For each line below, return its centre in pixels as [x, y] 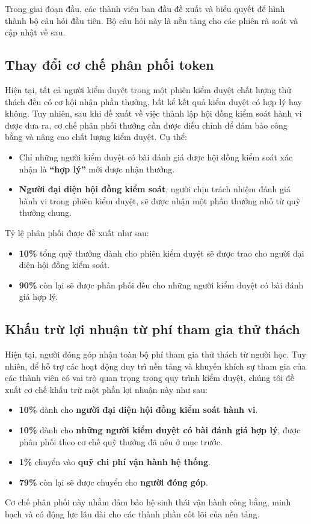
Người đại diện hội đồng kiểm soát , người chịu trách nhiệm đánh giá [155, 189]
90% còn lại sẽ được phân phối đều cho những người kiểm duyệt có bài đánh [161, 285]
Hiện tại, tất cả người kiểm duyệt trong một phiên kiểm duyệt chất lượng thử [148, 89]
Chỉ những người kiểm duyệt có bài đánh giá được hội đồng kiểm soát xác [156, 157]
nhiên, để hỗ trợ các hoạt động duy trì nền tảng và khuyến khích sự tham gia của [155, 366]
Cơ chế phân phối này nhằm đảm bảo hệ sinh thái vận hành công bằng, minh [148, 502]
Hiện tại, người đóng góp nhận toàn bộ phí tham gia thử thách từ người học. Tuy [155, 354]
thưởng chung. [45, 212]
